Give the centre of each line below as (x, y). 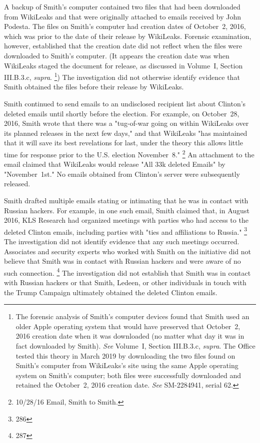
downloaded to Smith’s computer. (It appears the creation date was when (117, 55)
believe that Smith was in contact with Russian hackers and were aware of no (122, 261)
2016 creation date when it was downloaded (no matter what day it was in (130, 336)
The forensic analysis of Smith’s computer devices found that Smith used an (132, 316)
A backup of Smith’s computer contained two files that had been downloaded (122, 6)
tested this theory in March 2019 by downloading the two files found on (125, 355)
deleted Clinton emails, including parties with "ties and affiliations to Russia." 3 (126, 231)
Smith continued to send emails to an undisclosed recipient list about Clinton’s (125, 103)
